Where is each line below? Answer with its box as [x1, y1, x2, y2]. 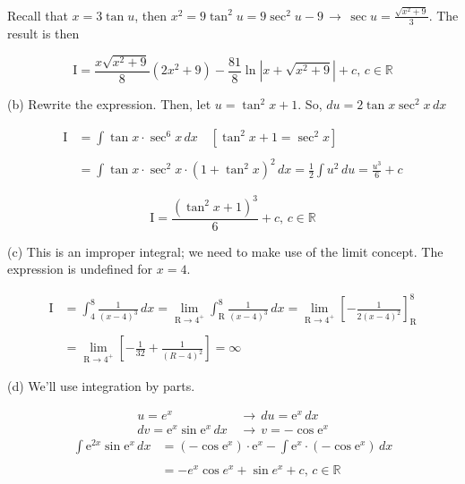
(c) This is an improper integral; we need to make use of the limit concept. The [7, 242, 443, 260]
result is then [7, 23, 80, 42]
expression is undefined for [7, 259, 153, 278]
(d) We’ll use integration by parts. [7, 377, 195, 395]
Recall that [7, 5, 68, 24]
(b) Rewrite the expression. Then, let [7, 95, 211, 113]
